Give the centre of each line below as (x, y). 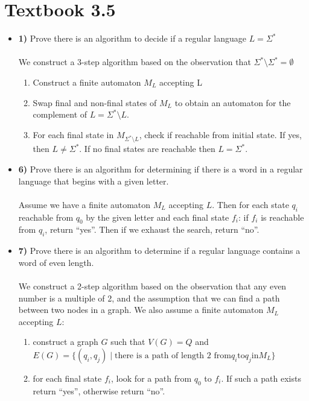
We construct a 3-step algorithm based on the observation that (135, 62)
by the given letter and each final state (158, 217)
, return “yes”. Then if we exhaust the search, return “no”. (152, 229)
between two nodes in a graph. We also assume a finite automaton (141, 310)
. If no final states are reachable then (147, 149)
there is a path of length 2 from (173, 355)
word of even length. (56, 262)
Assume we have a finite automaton (84, 204)
